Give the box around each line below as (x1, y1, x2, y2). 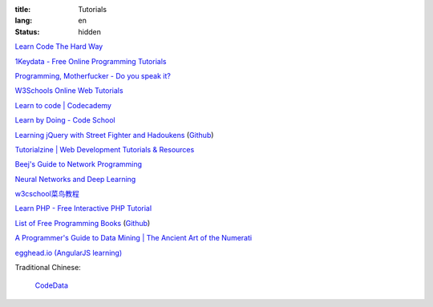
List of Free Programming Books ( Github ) (14, 218, 151, 228)
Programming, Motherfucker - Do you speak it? (14, 71, 172, 80)
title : (14, 5, 31, 14)
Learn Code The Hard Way (14, 42, 103, 51)
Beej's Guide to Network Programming (14, 160, 143, 169)
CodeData (34, 281, 68, 290)
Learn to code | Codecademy (14, 100, 112, 110)
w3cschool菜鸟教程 (14, 189, 79, 199)
